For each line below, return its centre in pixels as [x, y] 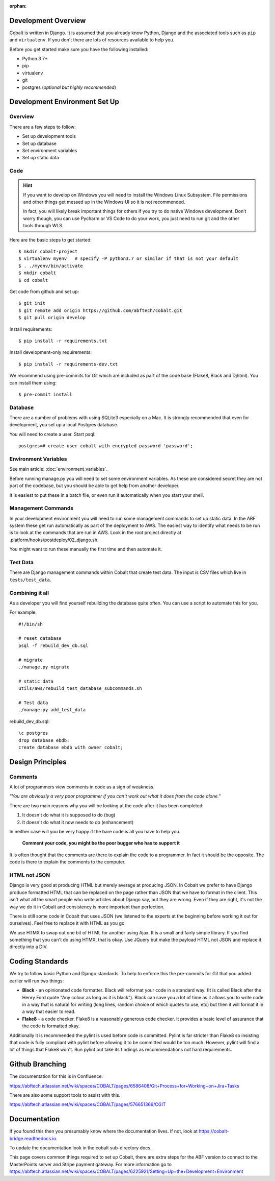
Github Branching [38, 1064]
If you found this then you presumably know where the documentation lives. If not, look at [104, 1131]
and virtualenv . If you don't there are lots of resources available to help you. [92, 40]
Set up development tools [49, 136]
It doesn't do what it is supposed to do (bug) [69, 815]
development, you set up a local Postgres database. [64, 425]
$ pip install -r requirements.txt [63, 341]
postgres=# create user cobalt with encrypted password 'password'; [106, 446]
